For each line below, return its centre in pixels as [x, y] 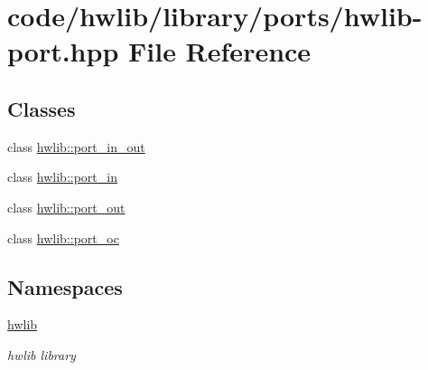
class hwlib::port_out [66, 207]
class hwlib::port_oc [63, 237]
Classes [42, 108]
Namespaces [65, 286]
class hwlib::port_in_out [76, 146]
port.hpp [63, 51]
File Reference [220, 51]
